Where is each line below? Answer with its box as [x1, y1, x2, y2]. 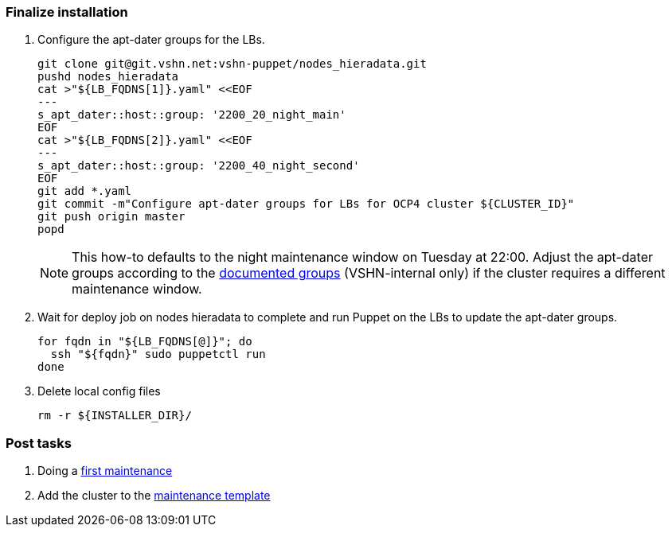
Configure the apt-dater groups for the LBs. [37, 33, 265, 47]
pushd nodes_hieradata [37, 70, 179, 84]
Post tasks [6, 434, 72, 451]
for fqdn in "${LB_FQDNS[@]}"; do [37, 335, 252, 348]
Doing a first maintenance [37, 464, 173, 478]
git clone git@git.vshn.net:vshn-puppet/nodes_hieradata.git [37, 57, 427, 71]
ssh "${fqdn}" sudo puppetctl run [50, 348, 266, 361]
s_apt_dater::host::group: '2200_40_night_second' [37, 159, 360, 173]
